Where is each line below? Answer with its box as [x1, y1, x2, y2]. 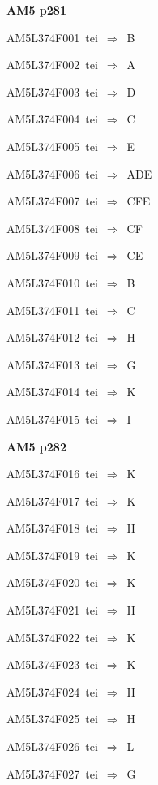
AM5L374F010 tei [6, 274, 98, 291]
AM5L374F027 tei [6, 765, 98, 782]
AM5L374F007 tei [6, 192, 98, 209]
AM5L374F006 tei [6, 165, 98, 182]
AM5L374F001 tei [6, 28, 98, 45]
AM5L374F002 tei [6, 56, 98, 73]
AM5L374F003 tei [6, 83, 98, 100]
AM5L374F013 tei [6, 356, 98, 373]
